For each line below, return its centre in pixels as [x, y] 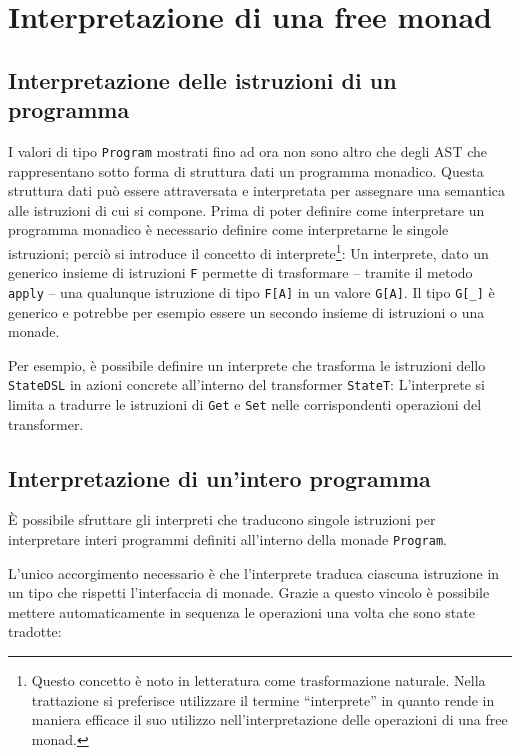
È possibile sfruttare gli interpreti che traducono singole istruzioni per [222, 519]
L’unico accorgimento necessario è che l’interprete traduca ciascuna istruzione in [254, 572]
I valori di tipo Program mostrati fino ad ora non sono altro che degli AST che [247, 150]
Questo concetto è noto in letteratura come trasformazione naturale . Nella [258, 680]
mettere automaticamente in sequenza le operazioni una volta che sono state [241, 611]
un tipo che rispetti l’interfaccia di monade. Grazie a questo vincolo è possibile [249, 592]
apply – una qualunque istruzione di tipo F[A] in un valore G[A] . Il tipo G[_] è [251, 291]
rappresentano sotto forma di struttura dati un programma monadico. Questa [246, 170]
